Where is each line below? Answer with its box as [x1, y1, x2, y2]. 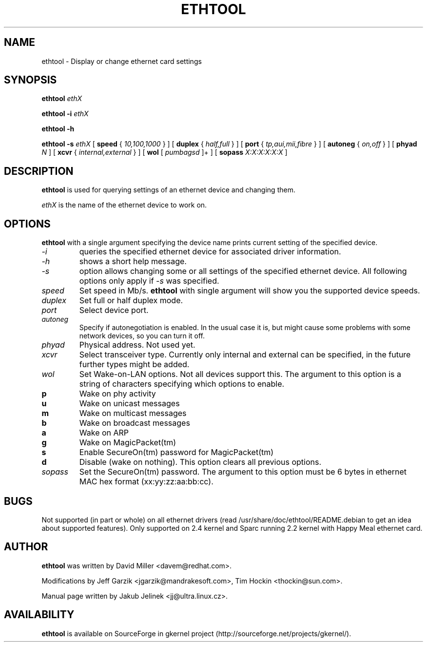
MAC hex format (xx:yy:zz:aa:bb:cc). [79, 477, 213, 487]
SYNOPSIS [4, 74, 57, 86]
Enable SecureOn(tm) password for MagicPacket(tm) [79, 447, 274, 458]
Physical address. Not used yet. [79, 340, 195, 350]
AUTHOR [4, 541, 48, 553]
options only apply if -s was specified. [79, 276, 219, 286]
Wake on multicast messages [79, 408, 187, 418]
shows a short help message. [79, 256, 187, 267]
